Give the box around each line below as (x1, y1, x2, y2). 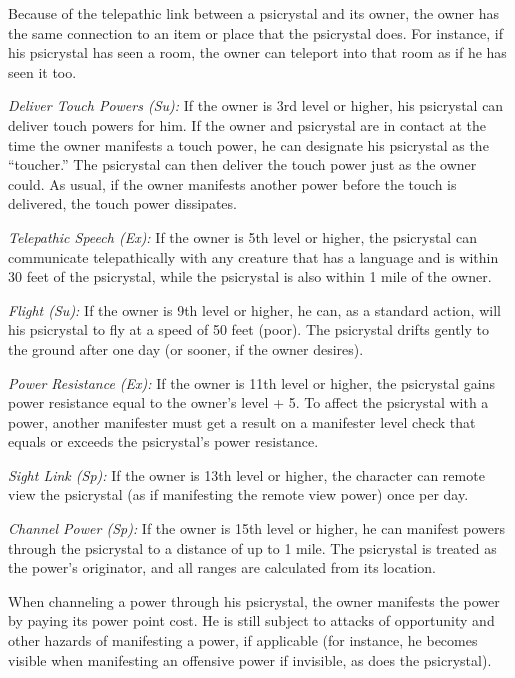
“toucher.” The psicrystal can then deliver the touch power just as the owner (8, 154, 477, 175)
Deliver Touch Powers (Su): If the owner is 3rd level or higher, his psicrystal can (8, 95, 504, 116)
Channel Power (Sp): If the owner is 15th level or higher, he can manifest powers (8, 518, 506, 539)
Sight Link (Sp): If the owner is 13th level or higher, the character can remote (8, 464, 485, 485)
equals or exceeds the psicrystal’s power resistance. (8, 431, 319, 452)
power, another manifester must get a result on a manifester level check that (8, 411, 476, 432)
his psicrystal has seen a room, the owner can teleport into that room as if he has (8, 42, 507, 63)
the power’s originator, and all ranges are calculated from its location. (8, 557, 436, 578)
